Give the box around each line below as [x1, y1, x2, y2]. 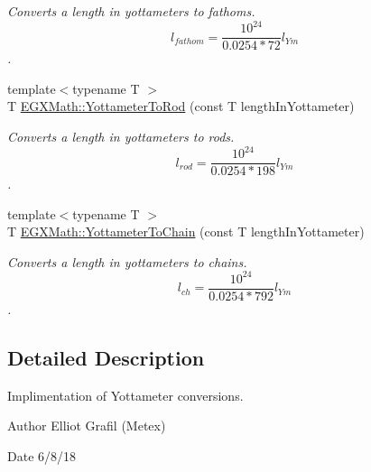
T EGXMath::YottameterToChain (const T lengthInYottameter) [7, 222, 365, 241]
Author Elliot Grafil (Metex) [7, 416, 166, 435]
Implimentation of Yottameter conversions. [7, 385, 244, 404]
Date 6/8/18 [7, 447, 77, 466]
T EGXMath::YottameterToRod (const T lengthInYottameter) [7, 97, 355, 116]
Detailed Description [7, 344, 205, 372]
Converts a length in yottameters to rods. [7, 126, 235, 145]
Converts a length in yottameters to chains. [7, 252, 247, 271]
